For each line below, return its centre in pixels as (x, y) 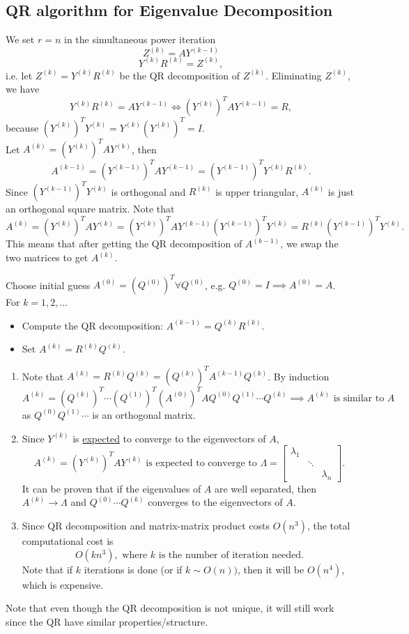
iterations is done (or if (133, 569)
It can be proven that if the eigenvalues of (111, 488)
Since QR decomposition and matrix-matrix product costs (146, 525)
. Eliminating (294, 75)
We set (20, 39)
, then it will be (271, 569)
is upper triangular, (257, 191)
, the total (329, 525)
